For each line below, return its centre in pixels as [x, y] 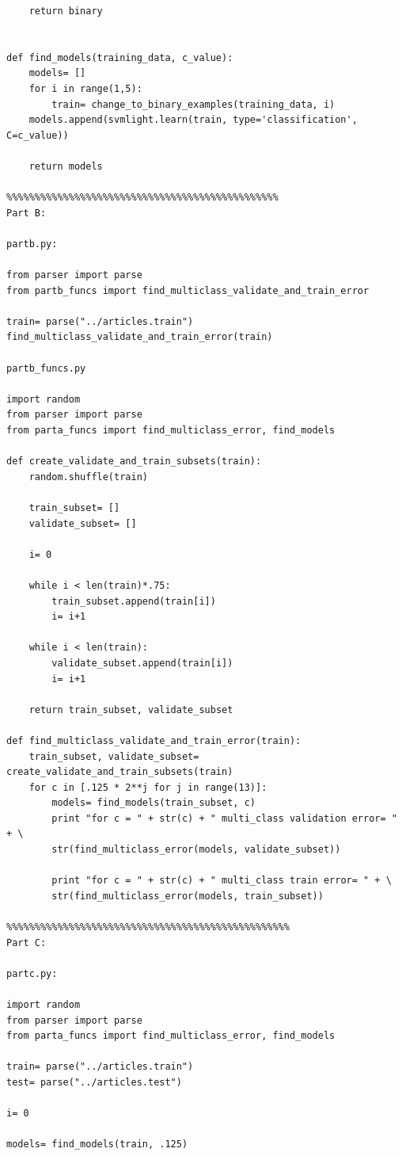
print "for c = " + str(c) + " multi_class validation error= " [224, 818]
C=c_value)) [38, 135]
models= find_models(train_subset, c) [154, 803]
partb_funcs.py [46, 368]
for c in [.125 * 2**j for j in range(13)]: [148, 787]
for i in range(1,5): [85, 88]
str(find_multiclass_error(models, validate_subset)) [196, 850]
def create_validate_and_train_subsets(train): [134, 462]
